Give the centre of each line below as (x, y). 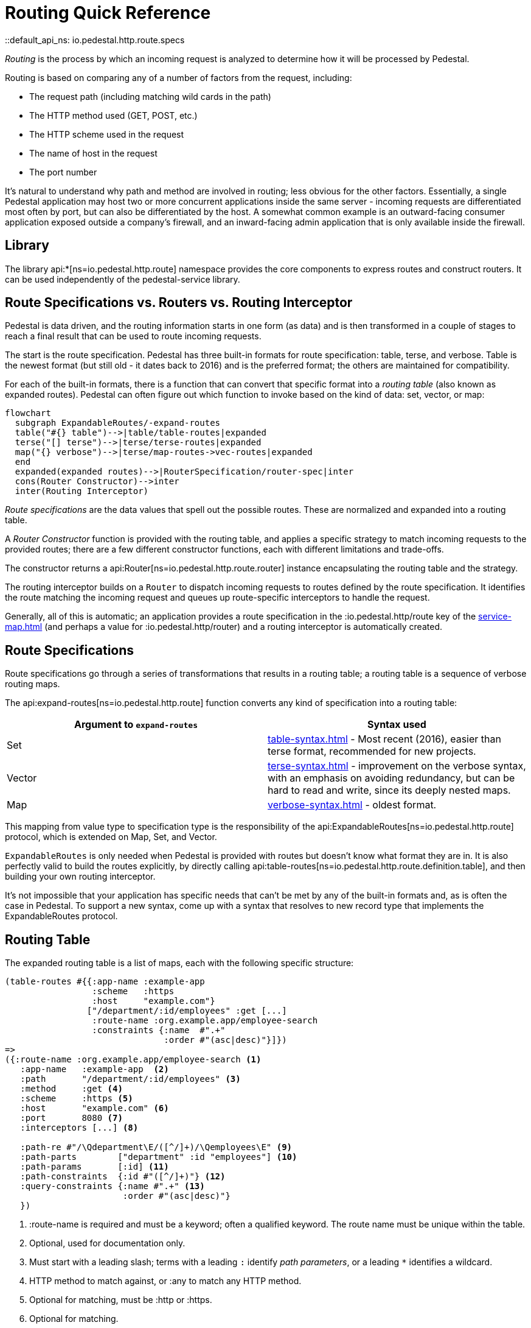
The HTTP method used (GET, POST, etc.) (113, 115)
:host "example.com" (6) (95, 1108)
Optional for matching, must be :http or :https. (121, 1300)
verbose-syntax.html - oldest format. (352, 805)
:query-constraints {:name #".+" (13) (113, 1186)
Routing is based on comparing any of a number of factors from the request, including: (179, 77)
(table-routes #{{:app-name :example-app (105, 982)
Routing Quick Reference (108, 13)
